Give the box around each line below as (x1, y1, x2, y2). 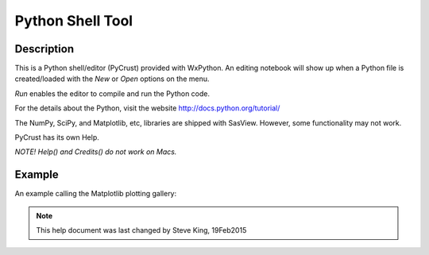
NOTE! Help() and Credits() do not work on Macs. (14, 147, 177, 156)
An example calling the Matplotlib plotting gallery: (14, 189, 177, 199)
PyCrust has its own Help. (14, 133, 99, 142)
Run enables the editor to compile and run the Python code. (14, 88, 211, 99)
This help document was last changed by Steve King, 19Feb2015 (36, 226, 247, 235)
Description (14, 42, 75, 56)
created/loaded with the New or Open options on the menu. (14, 74, 210, 83)
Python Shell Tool (14, 12, 133, 29)
